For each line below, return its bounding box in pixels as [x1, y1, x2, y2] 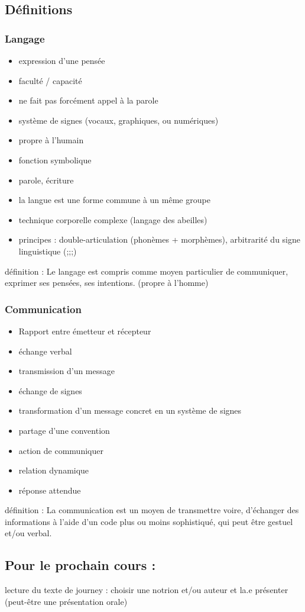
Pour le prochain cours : [5, 556, 156, 574]
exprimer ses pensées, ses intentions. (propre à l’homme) [5, 276, 209, 289]
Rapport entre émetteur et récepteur [18, 324, 151, 337]
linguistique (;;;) [18, 244, 77, 257]
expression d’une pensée [18, 54, 105, 66]
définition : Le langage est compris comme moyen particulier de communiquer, [5, 265, 288, 277]
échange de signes [18, 384, 82, 397]
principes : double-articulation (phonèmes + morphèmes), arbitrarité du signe [18, 233, 300, 246]
